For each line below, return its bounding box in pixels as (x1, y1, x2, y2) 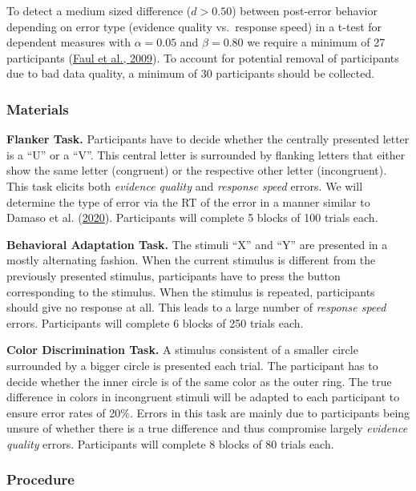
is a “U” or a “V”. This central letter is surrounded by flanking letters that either (6, 146, 406, 163)
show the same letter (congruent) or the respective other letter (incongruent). (6, 162, 387, 179)
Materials (6, 99, 69, 119)
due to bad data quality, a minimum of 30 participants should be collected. (6, 65, 375, 82)
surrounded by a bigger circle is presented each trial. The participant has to (6, 356, 378, 373)
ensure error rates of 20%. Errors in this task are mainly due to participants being (6, 404, 410, 421)
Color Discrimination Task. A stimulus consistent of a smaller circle (6, 341, 358, 358)
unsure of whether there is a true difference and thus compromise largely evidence (6, 420, 408, 437)
